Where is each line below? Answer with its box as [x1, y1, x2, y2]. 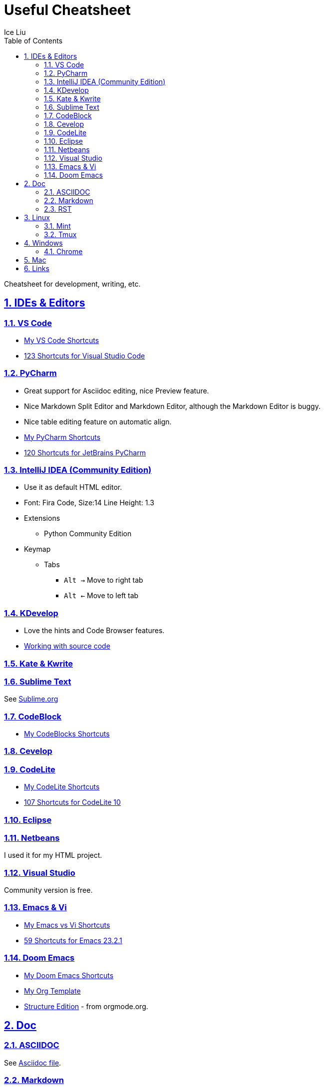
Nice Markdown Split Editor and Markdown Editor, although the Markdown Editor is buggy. [24, 401, 321, 410]
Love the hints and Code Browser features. [24, 626, 165, 635]
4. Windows [24, 238, 63, 247]
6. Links [24, 264, 49, 273]
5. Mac [24, 255, 46, 264]
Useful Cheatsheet [4, 1, 131, 18]
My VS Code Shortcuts [24, 336, 99, 345]
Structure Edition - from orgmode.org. [24, 1002, 148, 1011]
